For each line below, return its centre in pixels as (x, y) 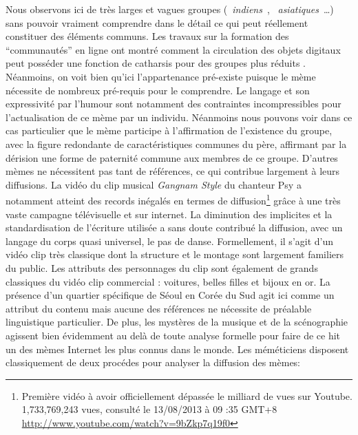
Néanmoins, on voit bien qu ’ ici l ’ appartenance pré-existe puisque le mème (161, 76)
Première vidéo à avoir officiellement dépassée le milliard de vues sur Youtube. (187, 395)
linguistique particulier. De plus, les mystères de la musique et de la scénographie (177, 322)
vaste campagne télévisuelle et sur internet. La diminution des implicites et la (169, 214)
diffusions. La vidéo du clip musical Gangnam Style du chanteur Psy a (154, 184)
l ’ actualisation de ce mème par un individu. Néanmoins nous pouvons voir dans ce (179, 117)
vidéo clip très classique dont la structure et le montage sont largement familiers (175, 254)
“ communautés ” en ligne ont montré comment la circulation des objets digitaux (173, 49)
